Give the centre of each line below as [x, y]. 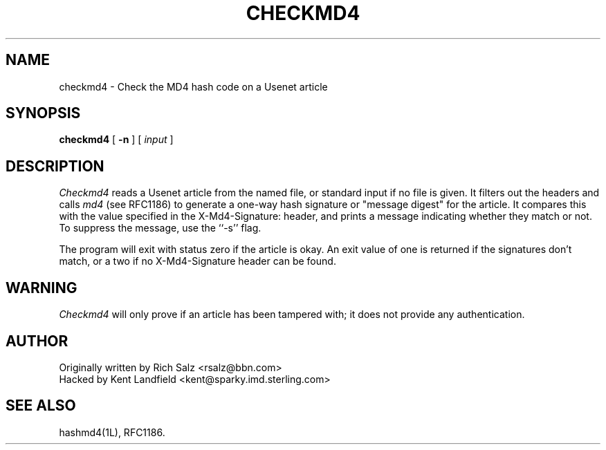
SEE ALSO [41, 406]
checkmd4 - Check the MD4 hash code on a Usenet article [193, 86]
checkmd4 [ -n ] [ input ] [116, 140]
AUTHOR [37, 341]
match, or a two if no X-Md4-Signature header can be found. [198, 261]
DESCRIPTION [55, 166]
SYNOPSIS [43, 113]
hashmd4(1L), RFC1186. [112, 432]
